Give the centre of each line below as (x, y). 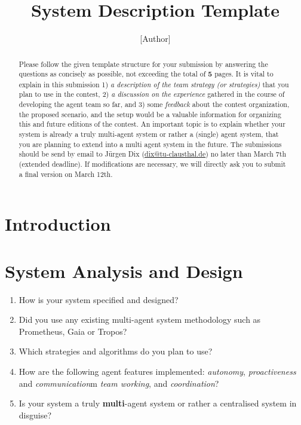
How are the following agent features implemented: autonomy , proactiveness (157, 372)
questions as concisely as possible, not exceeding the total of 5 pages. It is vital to (146, 74)
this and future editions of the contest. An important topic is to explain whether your (152, 124)
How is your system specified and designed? (99, 299)
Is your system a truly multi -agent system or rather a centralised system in (158, 403)
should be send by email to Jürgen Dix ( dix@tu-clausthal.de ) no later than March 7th (153, 154)
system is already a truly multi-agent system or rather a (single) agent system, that (149, 134)
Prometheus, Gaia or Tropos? (73, 331)
